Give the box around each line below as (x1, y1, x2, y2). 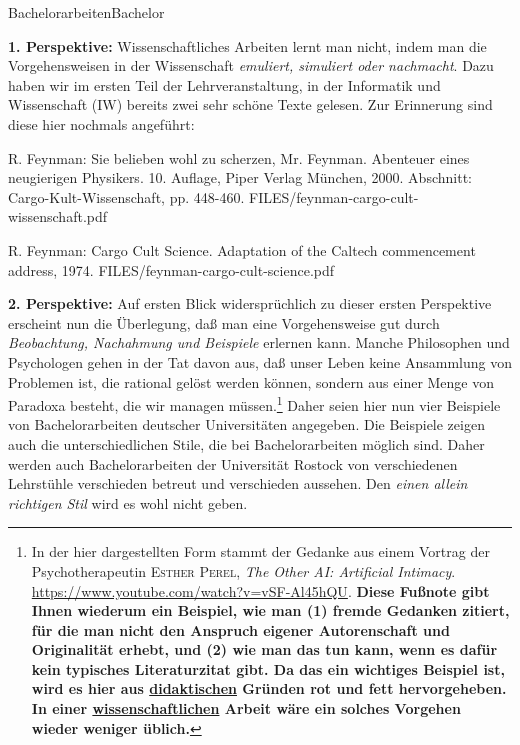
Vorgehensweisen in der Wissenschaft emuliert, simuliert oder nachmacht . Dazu (8, 55, 494, 76)
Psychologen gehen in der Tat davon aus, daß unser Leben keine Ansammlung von (8, 351, 512, 372)
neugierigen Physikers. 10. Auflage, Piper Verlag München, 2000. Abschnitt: (8, 167, 472, 188)
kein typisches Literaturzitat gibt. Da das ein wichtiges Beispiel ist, (31, 658, 505, 679)
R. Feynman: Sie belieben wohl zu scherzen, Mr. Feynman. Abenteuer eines (8, 147, 470, 168)
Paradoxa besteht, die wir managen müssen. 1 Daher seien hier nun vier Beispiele (8, 392, 501, 415)
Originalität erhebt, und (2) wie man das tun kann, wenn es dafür (31, 639, 498, 660)
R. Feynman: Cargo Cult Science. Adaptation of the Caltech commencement (8, 239, 476, 260)
